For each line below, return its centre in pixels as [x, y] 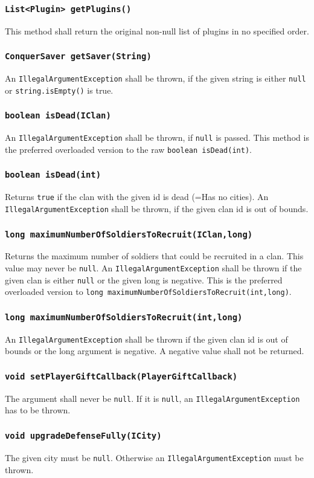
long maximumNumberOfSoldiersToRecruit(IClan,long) [129, 234]
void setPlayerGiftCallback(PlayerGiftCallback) [121, 376]
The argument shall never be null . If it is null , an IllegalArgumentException [152, 398]
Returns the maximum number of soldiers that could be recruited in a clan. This [154, 256]
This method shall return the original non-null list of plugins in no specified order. [157, 31]
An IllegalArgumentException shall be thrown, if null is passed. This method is [157, 137]
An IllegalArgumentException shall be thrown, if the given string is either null [155, 78]
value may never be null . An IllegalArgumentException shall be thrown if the [153, 268]
